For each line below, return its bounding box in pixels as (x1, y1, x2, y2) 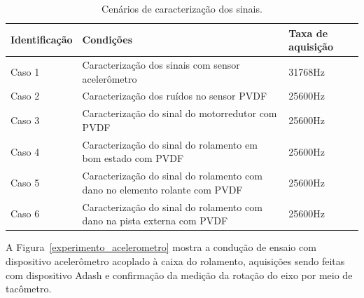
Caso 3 (10, 113, 40, 128)
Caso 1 (10, 64, 40, 79)
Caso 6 (10, 206, 40, 221)
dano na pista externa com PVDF (82, 213, 228, 228)
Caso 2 (10, 88, 40, 103)
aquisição (288, 39, 333, 54)
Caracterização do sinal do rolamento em (82, 137, 258, 151)
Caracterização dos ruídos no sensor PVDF (82, 88, 267, 103)
